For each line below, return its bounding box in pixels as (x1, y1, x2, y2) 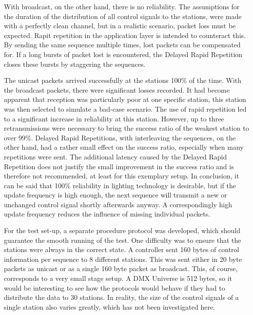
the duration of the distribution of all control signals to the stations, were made (4, 11, 242, 21)
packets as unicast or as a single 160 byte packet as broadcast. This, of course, (4, 263, 238, 274)
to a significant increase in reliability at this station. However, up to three (4, 113, 224, 123)
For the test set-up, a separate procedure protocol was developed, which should (4, 225, 240, 236)
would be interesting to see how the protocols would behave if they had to (4, 282, 225, 293)
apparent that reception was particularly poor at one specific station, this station (4, 94, 246, 104)
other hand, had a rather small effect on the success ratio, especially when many (4, 142, 244, 152)
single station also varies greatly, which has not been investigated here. (4, 301, 215, 312)
